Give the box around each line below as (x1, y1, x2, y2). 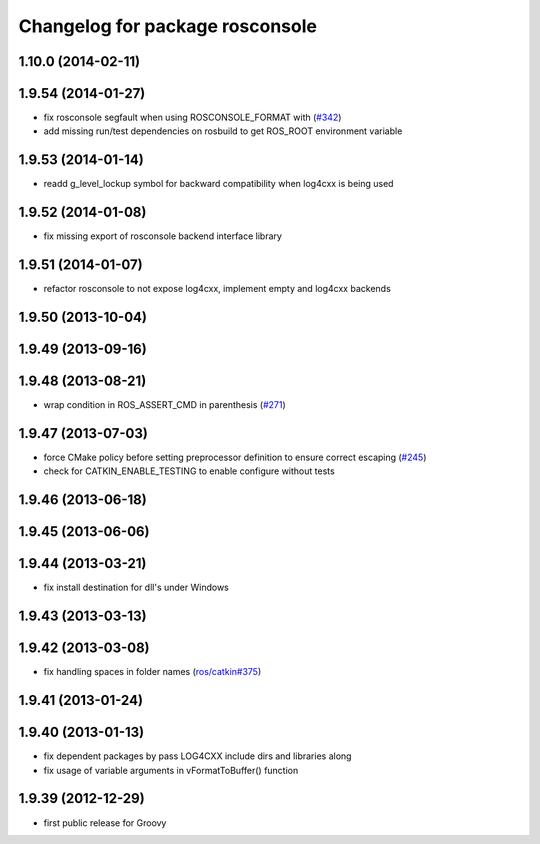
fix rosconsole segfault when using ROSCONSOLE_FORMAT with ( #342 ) (43, 111, 342, 124)
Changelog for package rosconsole (18, 15, 317, 37)
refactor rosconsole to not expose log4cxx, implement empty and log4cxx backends (43, 283, 392, 295)
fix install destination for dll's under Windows (43, 581, 229, 594)
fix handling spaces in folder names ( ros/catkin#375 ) (43, 666, 262, 678)
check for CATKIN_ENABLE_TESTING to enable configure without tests (43, 465, 335, 477)
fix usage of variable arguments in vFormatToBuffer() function (43, 764, 299, 776)
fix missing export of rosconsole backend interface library (43, 230, 282, 242)
